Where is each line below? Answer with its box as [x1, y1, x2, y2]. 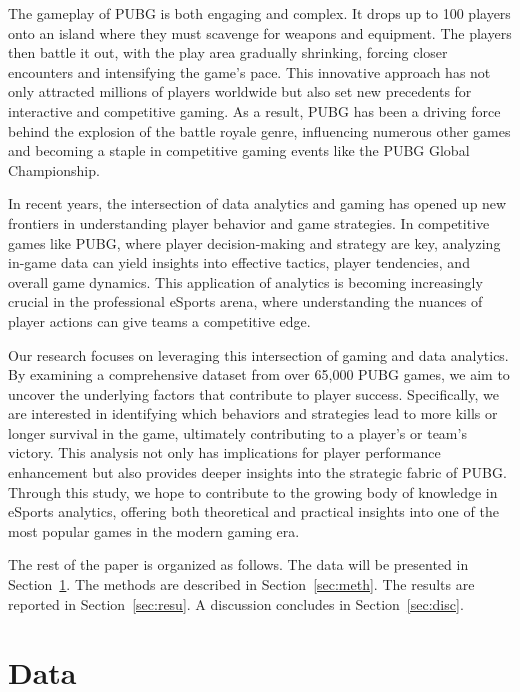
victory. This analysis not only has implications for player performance [8, 442, 441, 463]
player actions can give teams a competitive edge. [8, 310, 311, 331]
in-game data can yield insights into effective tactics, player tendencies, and [8, 252, 470, 273]
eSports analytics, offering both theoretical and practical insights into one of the [8, 501, 499, 522]
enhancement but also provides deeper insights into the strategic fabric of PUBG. [8, 462, 507, 483]
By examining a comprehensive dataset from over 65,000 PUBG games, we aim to [8, 364, 510, 385]
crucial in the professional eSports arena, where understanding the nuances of [8, 291, 483, 312]
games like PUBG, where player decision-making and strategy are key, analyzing [8, 232, 501, 253]
